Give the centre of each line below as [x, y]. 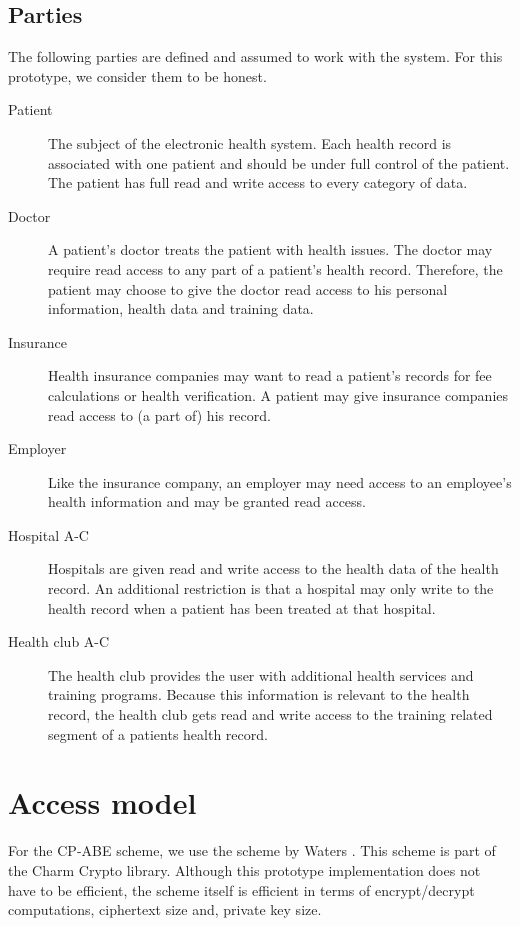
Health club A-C [59, 641]
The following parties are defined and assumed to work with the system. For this [255, 56]
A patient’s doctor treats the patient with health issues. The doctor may [270, 249]
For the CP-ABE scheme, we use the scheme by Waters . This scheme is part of [252, 850]
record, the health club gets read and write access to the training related [270, 714]
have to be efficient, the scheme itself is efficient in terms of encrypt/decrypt [241, 889]
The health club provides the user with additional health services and [261, 674]
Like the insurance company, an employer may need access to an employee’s [280, 481]
